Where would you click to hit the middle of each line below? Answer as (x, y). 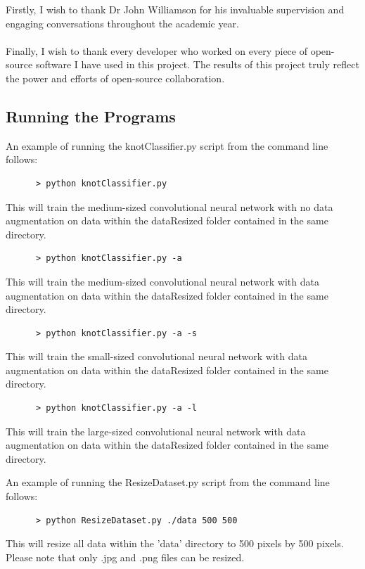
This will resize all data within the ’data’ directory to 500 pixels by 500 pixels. (175, 543)
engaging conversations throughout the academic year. (122, 23)
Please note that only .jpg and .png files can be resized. (125, 557)
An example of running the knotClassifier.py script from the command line (167, 145)
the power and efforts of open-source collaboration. (115, 78)
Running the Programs (91, 116)
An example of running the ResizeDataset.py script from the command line (168, 482)
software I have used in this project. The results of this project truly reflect (197, 64)
